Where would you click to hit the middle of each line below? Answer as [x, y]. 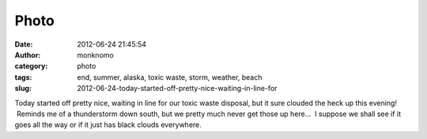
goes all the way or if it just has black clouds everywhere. [108, 125]
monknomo [95, 54]
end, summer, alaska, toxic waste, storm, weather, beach [170, 77]
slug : [23, 88]
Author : [28, 54]
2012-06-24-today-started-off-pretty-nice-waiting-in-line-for [177, 88]
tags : [23, 77]
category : [31, 66]
